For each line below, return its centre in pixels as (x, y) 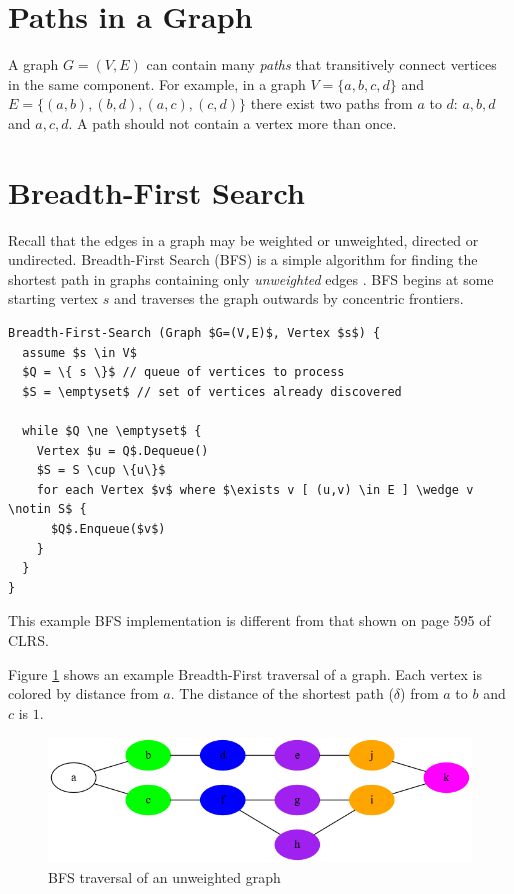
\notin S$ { (47, 509)
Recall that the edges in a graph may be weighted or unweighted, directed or (243, 239)
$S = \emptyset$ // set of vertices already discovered (212, 391)
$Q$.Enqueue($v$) (108, 528)
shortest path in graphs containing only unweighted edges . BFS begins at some (251, 278)
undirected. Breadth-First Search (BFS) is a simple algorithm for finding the (243, 259)
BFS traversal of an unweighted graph (164, 876)
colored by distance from (83, 693)
